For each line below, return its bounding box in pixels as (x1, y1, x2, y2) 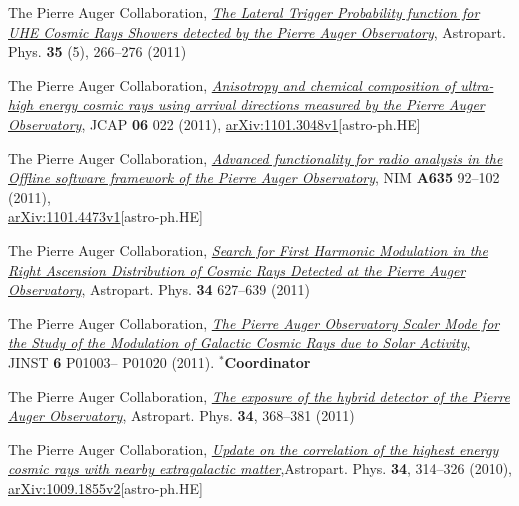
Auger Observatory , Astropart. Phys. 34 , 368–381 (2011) (8, 405, 355, 426)
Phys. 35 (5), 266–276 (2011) (8, 41, 187, 62)
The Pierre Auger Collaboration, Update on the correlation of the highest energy (8, 438, 499, 459)
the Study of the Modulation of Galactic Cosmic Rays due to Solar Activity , (8, 332, 471, 353)
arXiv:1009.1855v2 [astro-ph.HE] (8, 477, 203, 498)
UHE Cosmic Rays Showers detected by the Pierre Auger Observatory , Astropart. (8, 21, 506, 42)
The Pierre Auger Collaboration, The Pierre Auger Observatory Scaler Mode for (8, 312, 500, 333)
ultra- (460, 74, 494, 95)
